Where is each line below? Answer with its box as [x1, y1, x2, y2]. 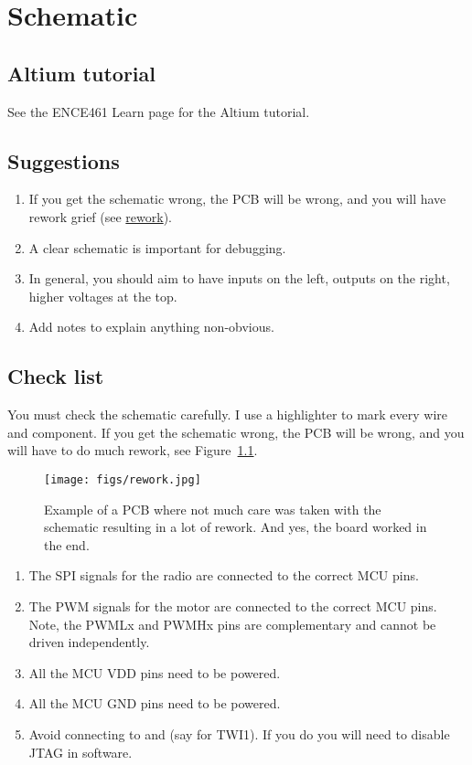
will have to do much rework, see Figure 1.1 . [7, 441, 258, 460]
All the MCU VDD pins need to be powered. [28, 663, 281, 682]
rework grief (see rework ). [28, 207, 173, 226]
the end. [44, 535, 90, 554]
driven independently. [28, 632, 150, 652]
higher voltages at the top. [28, 286, 177, 305]
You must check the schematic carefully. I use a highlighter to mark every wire [7, 405, 448, 424]
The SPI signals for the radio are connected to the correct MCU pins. [28, 566, 419, 585]
